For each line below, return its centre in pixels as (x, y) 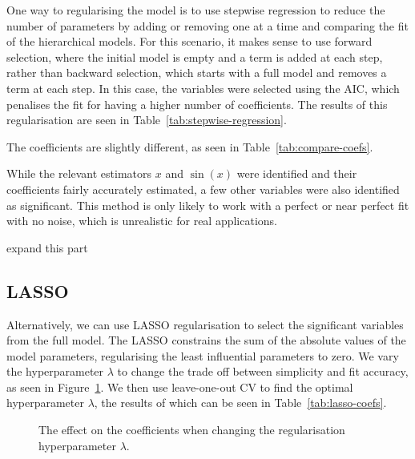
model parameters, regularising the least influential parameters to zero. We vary (203, 355)
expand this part (47, 247)
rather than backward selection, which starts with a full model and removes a (197, 72)
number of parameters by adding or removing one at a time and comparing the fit (207, 25)
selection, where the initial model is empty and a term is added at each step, (195, 56)
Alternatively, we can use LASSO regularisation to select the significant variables (205, 324)
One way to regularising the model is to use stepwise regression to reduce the (196, 10)
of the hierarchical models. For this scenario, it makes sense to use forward (189, 41)
